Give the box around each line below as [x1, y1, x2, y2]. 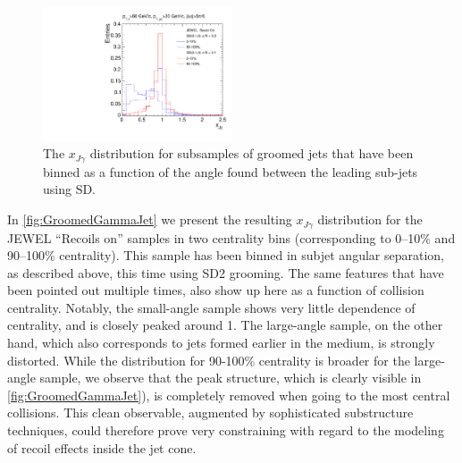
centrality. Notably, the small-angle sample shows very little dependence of [7, 298, 416, 316]
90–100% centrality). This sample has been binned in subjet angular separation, [7, 246, 444, 265]
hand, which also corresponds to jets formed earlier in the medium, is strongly [7, 333, 435, 352]
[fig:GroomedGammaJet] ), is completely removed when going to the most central [7, 385, 450, 404]
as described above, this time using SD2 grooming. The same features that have [7, 263, 444, 282]
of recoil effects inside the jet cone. [7, 438, 197, 457]
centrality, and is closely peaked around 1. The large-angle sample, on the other [7, 316, 443, 334]
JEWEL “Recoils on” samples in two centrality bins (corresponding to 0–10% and [7, 228, 456, 247]
